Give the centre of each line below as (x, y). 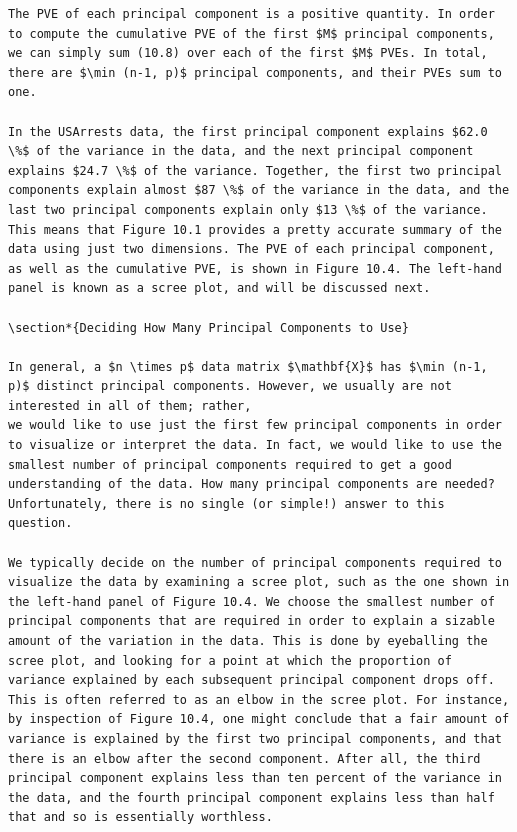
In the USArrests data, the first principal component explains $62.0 (248, 131)
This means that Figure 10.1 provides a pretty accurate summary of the (255, 229)
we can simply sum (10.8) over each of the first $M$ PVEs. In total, (248, 53)
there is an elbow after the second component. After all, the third (244, 758)
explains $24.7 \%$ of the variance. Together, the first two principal (255, 170)
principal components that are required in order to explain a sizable (251, 621)
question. (40, 523)
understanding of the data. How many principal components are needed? (251, 484)
